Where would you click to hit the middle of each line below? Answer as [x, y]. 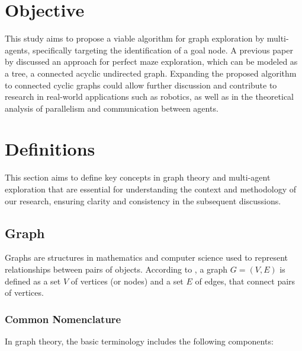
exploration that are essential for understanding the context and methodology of [150, 189]
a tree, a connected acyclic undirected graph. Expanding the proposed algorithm [151, 73]
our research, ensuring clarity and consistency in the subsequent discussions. [143, 200]
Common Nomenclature [63, 319]
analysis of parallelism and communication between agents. [112, 108]
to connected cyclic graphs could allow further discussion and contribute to [141, 85]
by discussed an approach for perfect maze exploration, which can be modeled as [151, 61]
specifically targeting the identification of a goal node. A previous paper [163, 50]
